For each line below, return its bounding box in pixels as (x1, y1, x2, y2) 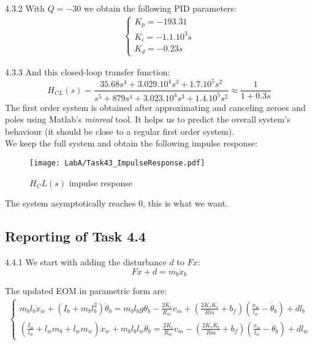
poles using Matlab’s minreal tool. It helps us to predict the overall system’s (5, 113, 290, 126)
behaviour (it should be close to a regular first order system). (5, 124, 235, 137)
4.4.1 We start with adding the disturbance (5, 256, 167, 268)
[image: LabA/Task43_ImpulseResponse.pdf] (29, 158, 205, 167)
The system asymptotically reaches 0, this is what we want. (5, 197, 228, 210)
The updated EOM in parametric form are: (5, 284, 167, 297)
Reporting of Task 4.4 (5, 227, 146, 246)
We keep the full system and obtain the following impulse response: (5, 137, 258, 150)
